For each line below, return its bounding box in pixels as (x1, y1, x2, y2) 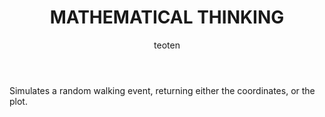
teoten (153, 39, 181, 51)
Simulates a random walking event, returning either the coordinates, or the (9, 84, 316, 96)
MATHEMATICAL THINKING (49, 6, 285, 29)
